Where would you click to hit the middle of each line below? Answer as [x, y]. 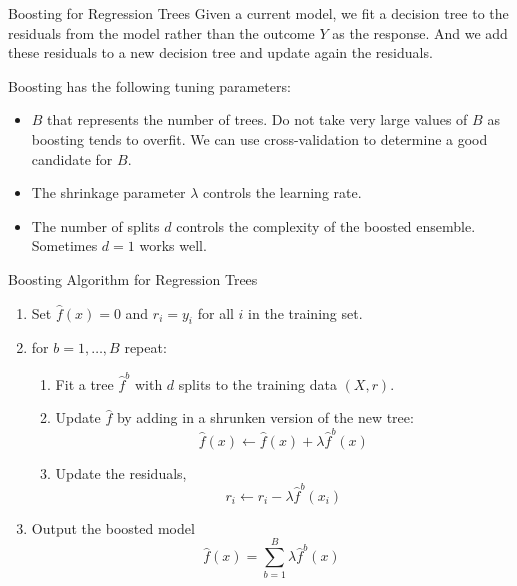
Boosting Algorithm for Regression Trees [133, 278]
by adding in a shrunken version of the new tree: [265, 417]
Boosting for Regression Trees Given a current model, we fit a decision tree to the [258, 13]
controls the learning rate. [282, 192]
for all [215, 312]
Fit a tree [84, 383]
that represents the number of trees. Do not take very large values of [257, 119]
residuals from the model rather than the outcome [161, 32]
